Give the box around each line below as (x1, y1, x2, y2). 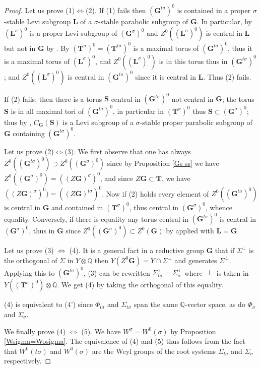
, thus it (228, 42, 252, 53)
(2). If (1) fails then (85, 5, 146, 15)
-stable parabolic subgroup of (98, 16, 188, 26)
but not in (4, 42, 36, 53)
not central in (171, 93, 214, 104)
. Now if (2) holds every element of (102, 188, 209, 199)
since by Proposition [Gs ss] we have (107, 158, 219, 168)
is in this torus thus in (159, 55, 228, 66)
